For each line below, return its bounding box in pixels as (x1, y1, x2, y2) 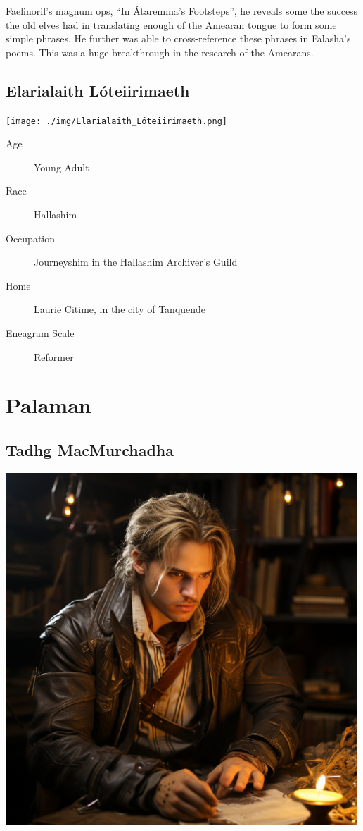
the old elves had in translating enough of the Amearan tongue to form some (6, 17, 337, 32)
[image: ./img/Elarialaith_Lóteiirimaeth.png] (6, 116, 227, 126)
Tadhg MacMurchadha (6, 438, 174, 460)
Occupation (6, 230, 56, 245)
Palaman (6, 390, 91, 419)
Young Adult (34, 159, 89, 174)
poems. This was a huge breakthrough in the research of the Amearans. (6, 44, 314, 59)
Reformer (34, 349, 74, 364)
